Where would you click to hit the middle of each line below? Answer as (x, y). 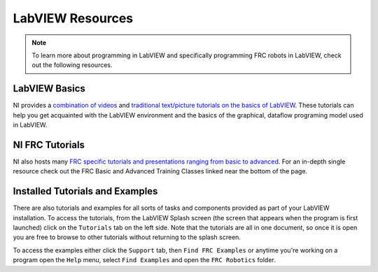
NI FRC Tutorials (49, 144)
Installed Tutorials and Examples (85, 191)
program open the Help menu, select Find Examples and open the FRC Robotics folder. (144, 260)
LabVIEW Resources (73, 18)
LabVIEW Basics (49, 88)
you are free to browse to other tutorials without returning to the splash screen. (127, 237)
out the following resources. (72, 65)
